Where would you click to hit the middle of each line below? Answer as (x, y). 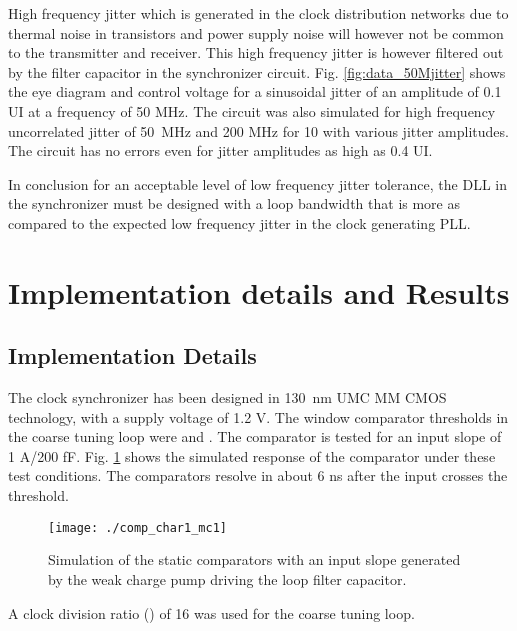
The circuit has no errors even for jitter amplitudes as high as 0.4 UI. (220, 150)
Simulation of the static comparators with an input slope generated (254, 559)
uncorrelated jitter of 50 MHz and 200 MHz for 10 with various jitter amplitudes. (258, 130)
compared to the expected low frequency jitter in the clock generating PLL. (239, 222)
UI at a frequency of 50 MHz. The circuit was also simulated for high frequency (252, 110)
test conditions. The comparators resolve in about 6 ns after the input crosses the (258, 475)
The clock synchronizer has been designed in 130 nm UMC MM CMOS (227, 397)
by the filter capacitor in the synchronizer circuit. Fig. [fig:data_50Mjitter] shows (257, 71)
